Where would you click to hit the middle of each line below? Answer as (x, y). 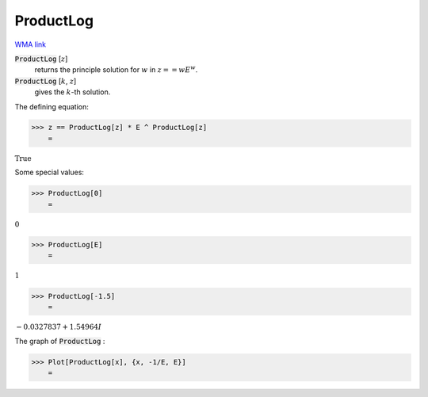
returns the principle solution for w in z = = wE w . (116, 69)
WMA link (31, 44)
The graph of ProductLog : (60, 341)
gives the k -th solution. (73, 92)
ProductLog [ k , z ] (46, 81)
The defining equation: (52, 106)
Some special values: (50, 172)
